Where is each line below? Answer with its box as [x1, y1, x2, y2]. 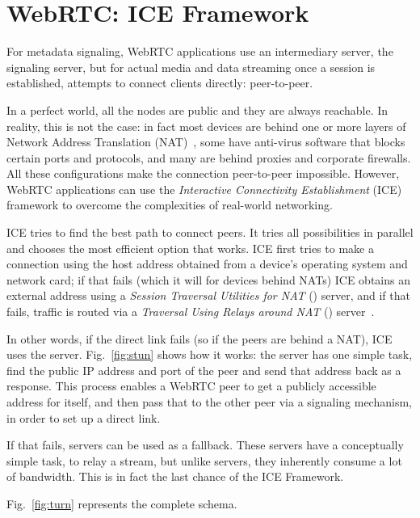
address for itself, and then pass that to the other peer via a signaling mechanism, [6, 394, 412, 410]
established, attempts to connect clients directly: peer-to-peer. [6, 74, 313, 91]
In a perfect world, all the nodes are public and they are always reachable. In [6, 101, 388, 118]
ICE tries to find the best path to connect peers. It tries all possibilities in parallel [6, 224, 414, 241]
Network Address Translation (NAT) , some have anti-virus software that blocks [6, 133, 405, 150]
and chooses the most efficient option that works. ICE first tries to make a [6, 239, 374, 256]
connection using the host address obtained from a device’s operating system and [6, 255, 408, 272]
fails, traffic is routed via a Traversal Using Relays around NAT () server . [6, 303, 375, 320]
